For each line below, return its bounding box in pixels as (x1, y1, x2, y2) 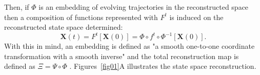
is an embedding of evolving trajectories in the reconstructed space (38, 2, 249, 12)
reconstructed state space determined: (4, 22, 123, 32)
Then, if (4, 2, 29, 12)
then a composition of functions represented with (4, 11, 158, 22)
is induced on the (169, 11, 224, 22)
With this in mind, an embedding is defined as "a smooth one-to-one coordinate (4, 41, 255, 51)
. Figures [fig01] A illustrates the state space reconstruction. (69, 61, 256, 71)
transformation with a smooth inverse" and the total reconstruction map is (4, 50, 239, 61)
